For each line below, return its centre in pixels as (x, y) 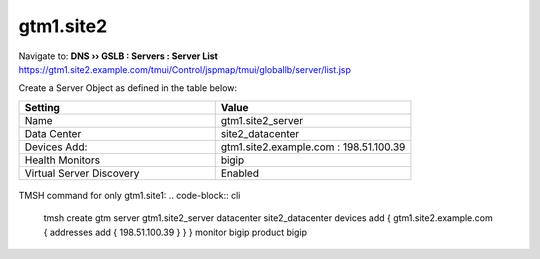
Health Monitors (62, 160)
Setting (42, 107)
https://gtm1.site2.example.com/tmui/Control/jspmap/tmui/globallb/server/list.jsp (185, 69)
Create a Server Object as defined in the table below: (128, 88)
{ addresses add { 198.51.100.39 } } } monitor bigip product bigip (175, 232)
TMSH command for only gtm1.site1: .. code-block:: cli (129, 195)
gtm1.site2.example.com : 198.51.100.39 (313, 147)
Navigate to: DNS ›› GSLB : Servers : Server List (118, 56)
